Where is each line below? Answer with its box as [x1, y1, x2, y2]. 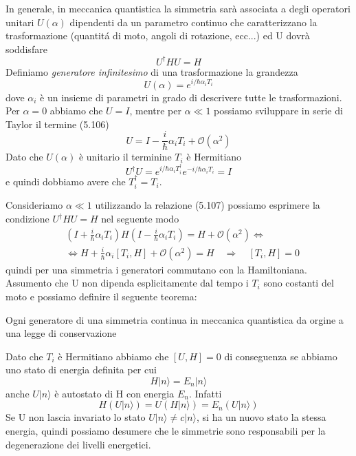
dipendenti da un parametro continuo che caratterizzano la [69, 14, 318, 29]
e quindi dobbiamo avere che [5, 174, 126, 189]
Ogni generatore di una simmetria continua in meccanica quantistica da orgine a [5, 312, 344, 327]
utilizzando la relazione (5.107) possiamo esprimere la [95, 198, 320, 212]
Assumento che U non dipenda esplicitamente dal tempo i [5, 276, 249, 290]
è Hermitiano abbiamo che [58, 349, 169, 363]
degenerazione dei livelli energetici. [5, 437, 151, 451]
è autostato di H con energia [54, 386, 175, 400]
